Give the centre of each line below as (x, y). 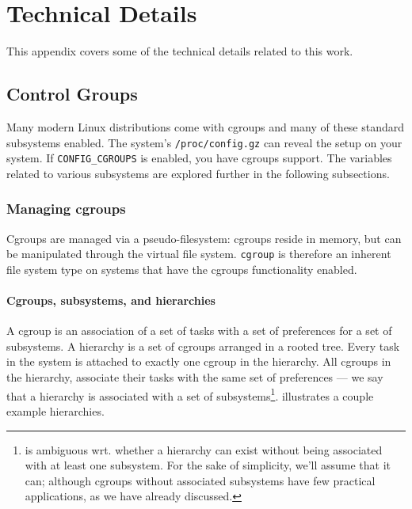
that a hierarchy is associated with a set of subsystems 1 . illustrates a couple (190, 394)
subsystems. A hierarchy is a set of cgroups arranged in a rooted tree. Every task (203, 346)
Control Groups (72, 94)
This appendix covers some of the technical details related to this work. (180, 51)
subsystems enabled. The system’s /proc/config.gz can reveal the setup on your (204, 142)
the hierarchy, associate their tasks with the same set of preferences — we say (195, 377)
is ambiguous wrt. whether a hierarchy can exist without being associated (204, 449)
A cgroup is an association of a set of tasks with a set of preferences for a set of (199, 330)
